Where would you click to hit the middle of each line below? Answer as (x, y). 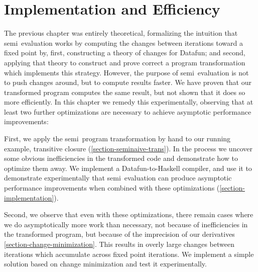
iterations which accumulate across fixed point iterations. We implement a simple (129, 254)
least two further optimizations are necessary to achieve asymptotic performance (128, 111)
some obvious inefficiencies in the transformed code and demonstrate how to (121, 158)
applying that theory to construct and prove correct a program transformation (125, 62)
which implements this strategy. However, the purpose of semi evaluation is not (126, 72)
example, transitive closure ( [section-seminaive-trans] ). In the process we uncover (128, 148)
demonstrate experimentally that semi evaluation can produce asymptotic (118, 178)
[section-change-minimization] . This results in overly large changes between (119, 244)
